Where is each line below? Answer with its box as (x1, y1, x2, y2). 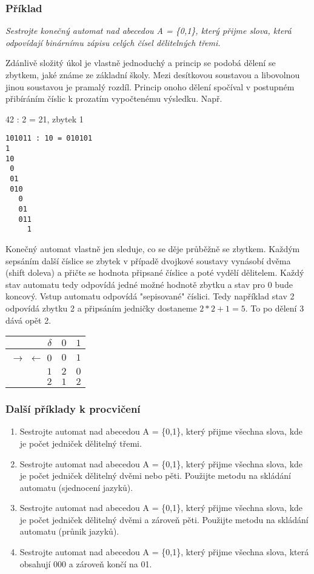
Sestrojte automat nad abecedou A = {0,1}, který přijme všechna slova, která (19, 546, 309, 558)
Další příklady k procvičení (5, 401, 141, 416)
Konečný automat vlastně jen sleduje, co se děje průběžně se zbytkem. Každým (5, 242, 300, 255)
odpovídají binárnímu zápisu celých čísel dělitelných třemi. (5, 36, 221, 48)
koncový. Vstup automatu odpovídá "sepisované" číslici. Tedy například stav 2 (5, 290, 295, 302)
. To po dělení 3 (245, 301, 304, 314)
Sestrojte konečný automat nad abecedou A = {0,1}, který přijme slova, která (5, 24, 292, 37)
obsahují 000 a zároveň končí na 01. (19, 557, 152, 570)
